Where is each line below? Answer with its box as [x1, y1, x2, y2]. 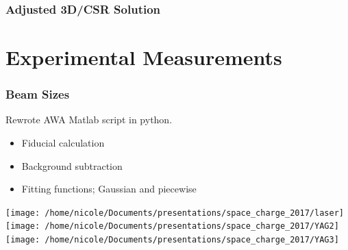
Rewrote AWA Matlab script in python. [5, 112, 173, 127]
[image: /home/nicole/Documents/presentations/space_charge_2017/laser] [5, 208, 344, 218]
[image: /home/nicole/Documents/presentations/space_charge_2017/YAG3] [5, 235, 339, 245]
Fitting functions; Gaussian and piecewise [21, 182, 197, 196]
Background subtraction [21, 158, 123, 173]
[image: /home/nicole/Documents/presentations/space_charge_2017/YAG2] [5, 221, 339, 232]
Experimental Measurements [5, 43, 282, 71]
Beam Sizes [5, 86, 70, 103]
